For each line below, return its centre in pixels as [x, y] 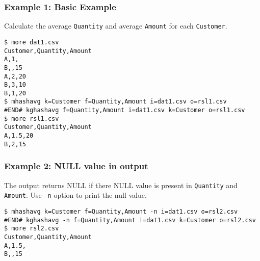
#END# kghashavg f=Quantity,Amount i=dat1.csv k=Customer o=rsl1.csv [125, 110]
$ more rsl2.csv [32, 229]
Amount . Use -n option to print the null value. [75, 195]
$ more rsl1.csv [32, 119]
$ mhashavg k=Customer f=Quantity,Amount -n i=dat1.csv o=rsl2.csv [121, 211]
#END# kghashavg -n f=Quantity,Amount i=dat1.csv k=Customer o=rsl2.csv [130, 220]
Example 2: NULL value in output [76, 166]
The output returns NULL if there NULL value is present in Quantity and [121, 185]
